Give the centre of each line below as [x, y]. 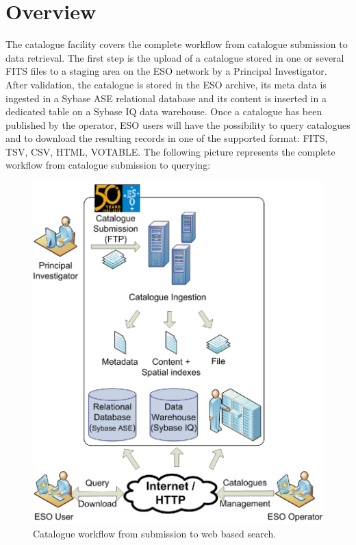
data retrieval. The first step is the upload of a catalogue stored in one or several [175, 57]
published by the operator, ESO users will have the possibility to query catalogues [178, 124]
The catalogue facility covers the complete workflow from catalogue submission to [177, 44]
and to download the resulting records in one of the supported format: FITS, [167, 138]
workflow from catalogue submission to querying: [108, 165]
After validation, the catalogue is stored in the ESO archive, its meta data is [166, 84]
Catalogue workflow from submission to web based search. [155, 533]
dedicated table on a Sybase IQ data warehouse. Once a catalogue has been [164, 111]
